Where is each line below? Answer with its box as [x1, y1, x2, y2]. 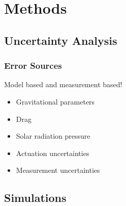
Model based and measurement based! [4, 79, 122, 90]
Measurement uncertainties [16, 165, 100, 175]
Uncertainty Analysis [4, 32, 117, 48]
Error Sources [4, 59, 62, 72]
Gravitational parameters [16, 96, 95, 107]
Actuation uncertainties [16, 147, 89, 158]
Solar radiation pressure [16, 131, 90, 141]
